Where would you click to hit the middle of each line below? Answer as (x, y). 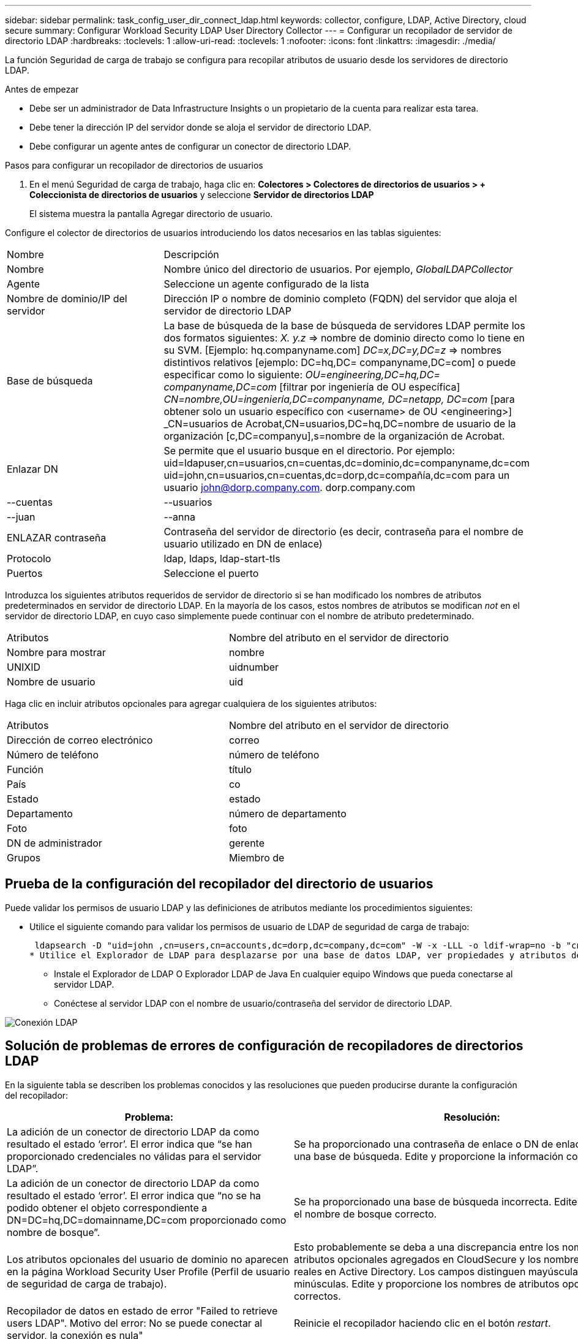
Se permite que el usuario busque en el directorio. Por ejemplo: (309, 451)
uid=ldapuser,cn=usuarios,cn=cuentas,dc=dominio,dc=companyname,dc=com (347, 463)
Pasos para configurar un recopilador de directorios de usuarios (134, 165)
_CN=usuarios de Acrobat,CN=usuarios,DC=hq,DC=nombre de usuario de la (340, 424)
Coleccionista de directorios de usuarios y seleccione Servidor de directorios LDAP (202, 195)
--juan (21, 517)
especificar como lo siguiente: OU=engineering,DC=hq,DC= (302, 375)
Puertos (25, 573)
